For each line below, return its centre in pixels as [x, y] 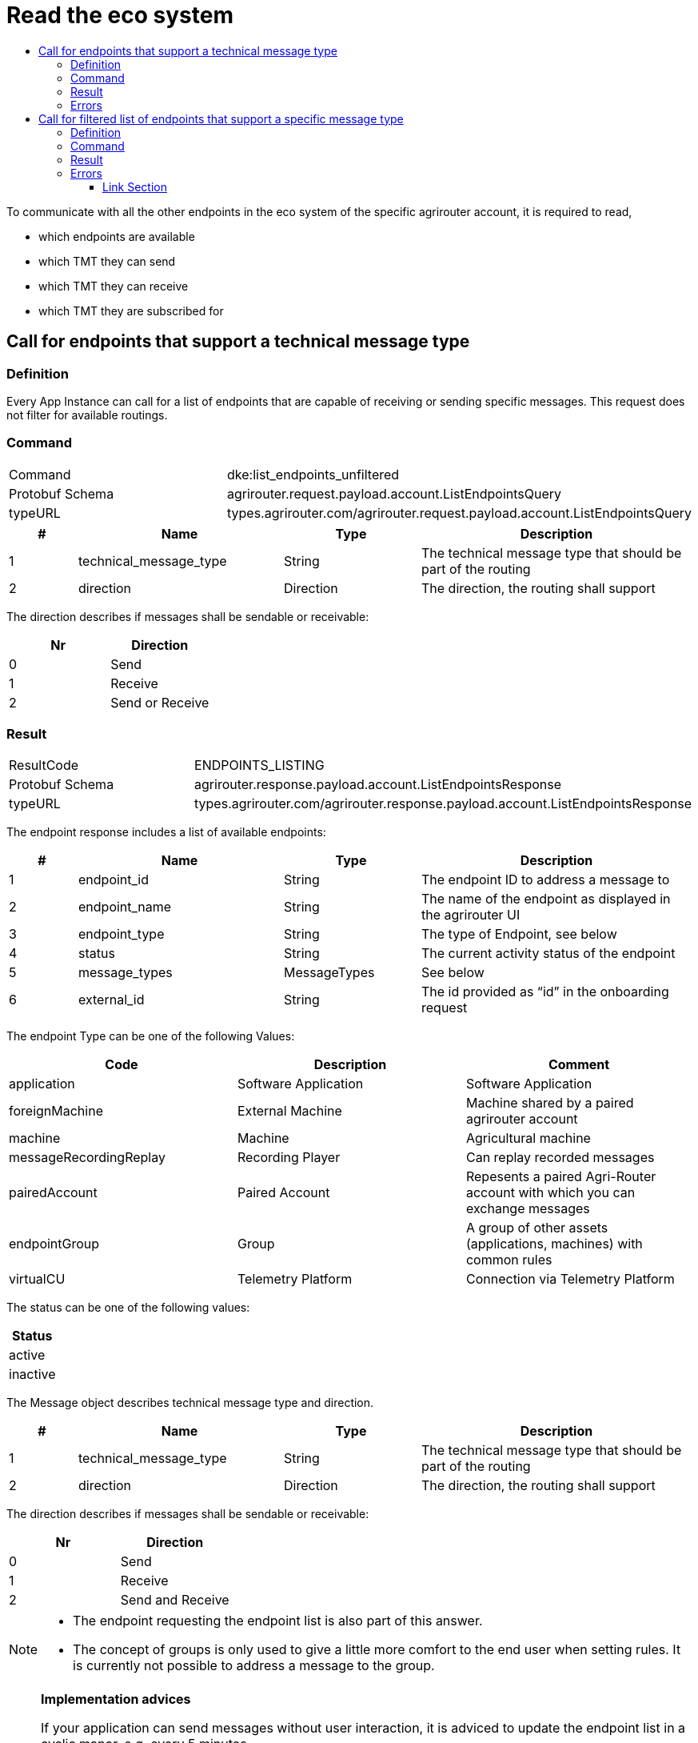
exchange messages [528, 1209]
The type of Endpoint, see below [519, 934]
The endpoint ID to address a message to [546, 880]
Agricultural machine [528, 1138]
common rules [509, 1260]
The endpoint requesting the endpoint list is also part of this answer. [278, 1621]
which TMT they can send [107, 261]
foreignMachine [56, 1111]
